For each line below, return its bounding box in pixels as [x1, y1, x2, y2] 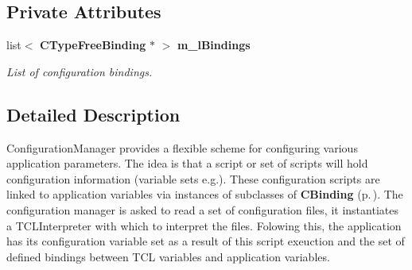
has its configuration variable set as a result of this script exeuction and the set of [6, 233, 405, 249]
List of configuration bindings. [6, 63, 153, 79]
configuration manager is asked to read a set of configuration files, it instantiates [6, 201, 398, 218]
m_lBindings [177, 37, 251, 53]
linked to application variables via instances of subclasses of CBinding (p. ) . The [6, 186, 403, 202]
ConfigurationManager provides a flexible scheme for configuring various [6, 139, 358, 156]
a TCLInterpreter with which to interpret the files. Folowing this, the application [6, 217, 402, 233]
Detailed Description [6, 102, 181, 126]
